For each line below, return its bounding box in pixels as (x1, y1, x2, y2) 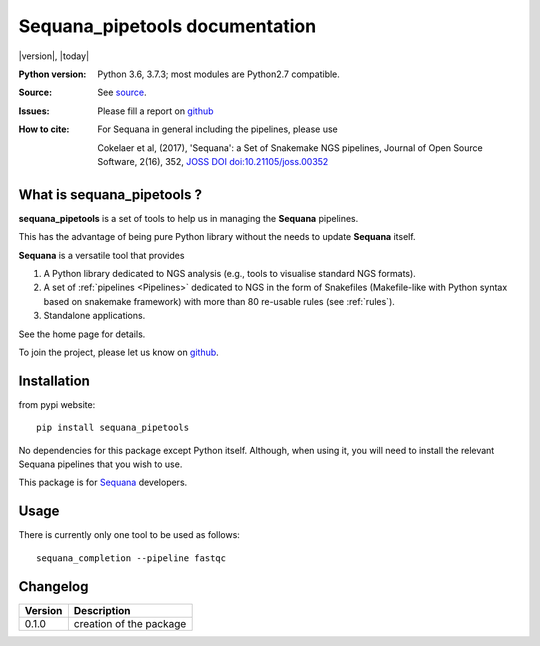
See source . (97, 86, 147, 99)
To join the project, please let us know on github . (18, 346, 219, 358)
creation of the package (73, 616, 187, 630)
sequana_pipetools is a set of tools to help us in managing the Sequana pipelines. (18, 212, 359, 224)
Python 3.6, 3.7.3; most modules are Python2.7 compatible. (97, 68, 340, 80)
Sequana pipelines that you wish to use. (18, 458, 183, 470)
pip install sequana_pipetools (36, 422, 190, 434)
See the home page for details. (18, 328, 146, 340)
